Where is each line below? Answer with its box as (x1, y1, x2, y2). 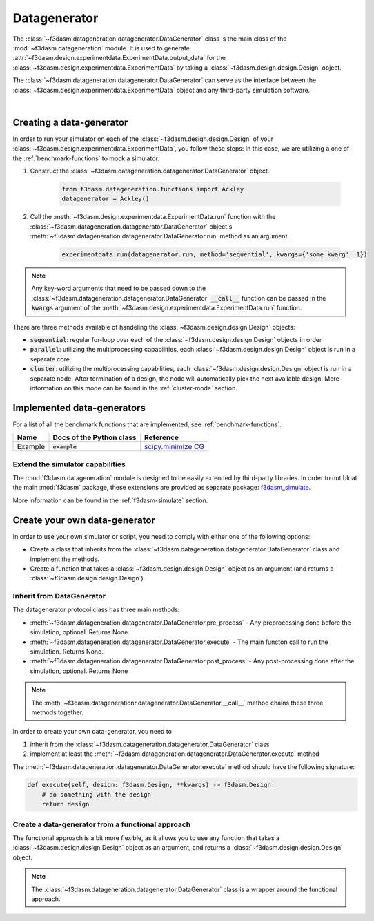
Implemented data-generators (12, 401, 146, 414)
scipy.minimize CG (144, 442, 205, 452)
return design (41, 800, 90, 808)
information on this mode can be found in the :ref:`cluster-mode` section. (30, 383, 238, 392)
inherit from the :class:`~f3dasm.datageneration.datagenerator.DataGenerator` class (30, 740, 270, 748)
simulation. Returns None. (30, 647, 104, 656)
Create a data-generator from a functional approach (12, 819, 191, 829)
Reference (144, 433, 179, 442)
